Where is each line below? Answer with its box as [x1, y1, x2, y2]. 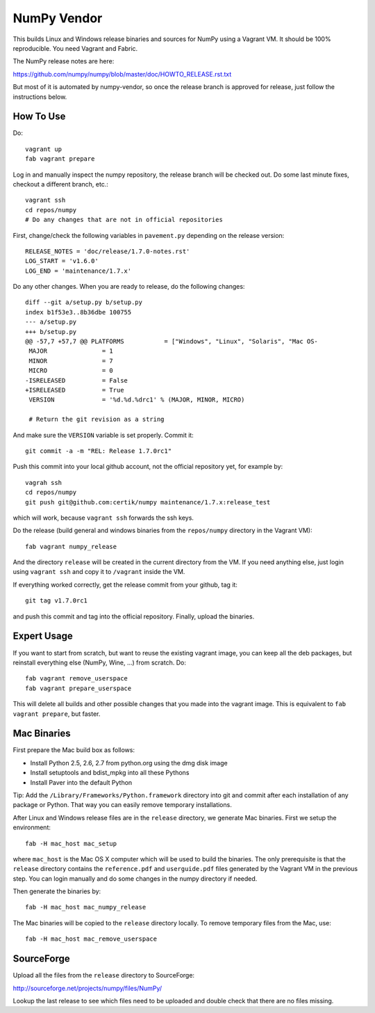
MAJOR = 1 [28, 347, 114, 355]
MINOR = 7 [28, 357, 114, 365]
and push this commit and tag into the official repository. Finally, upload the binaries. [12, 612, 255, 621]
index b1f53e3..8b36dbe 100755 [25, 308, 132, 316]
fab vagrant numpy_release [25, 543, 117, 550]
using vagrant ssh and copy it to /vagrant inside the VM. [12, 568, 185, 576]
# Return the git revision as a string [28, 415, 165, 424]
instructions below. [12, 93, 67, 101]
